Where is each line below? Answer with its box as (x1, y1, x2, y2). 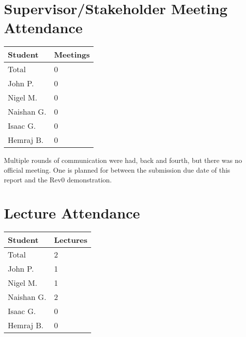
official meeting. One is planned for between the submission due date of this (4, 164, 230, 175)
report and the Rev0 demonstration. (4, 174, 112, 184)
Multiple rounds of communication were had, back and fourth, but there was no (4, 155, 242, 165)
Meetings (54, 49, 90, 60)
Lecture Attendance (4, 203, 140, 223)
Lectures (54, 234, 88, 246)
